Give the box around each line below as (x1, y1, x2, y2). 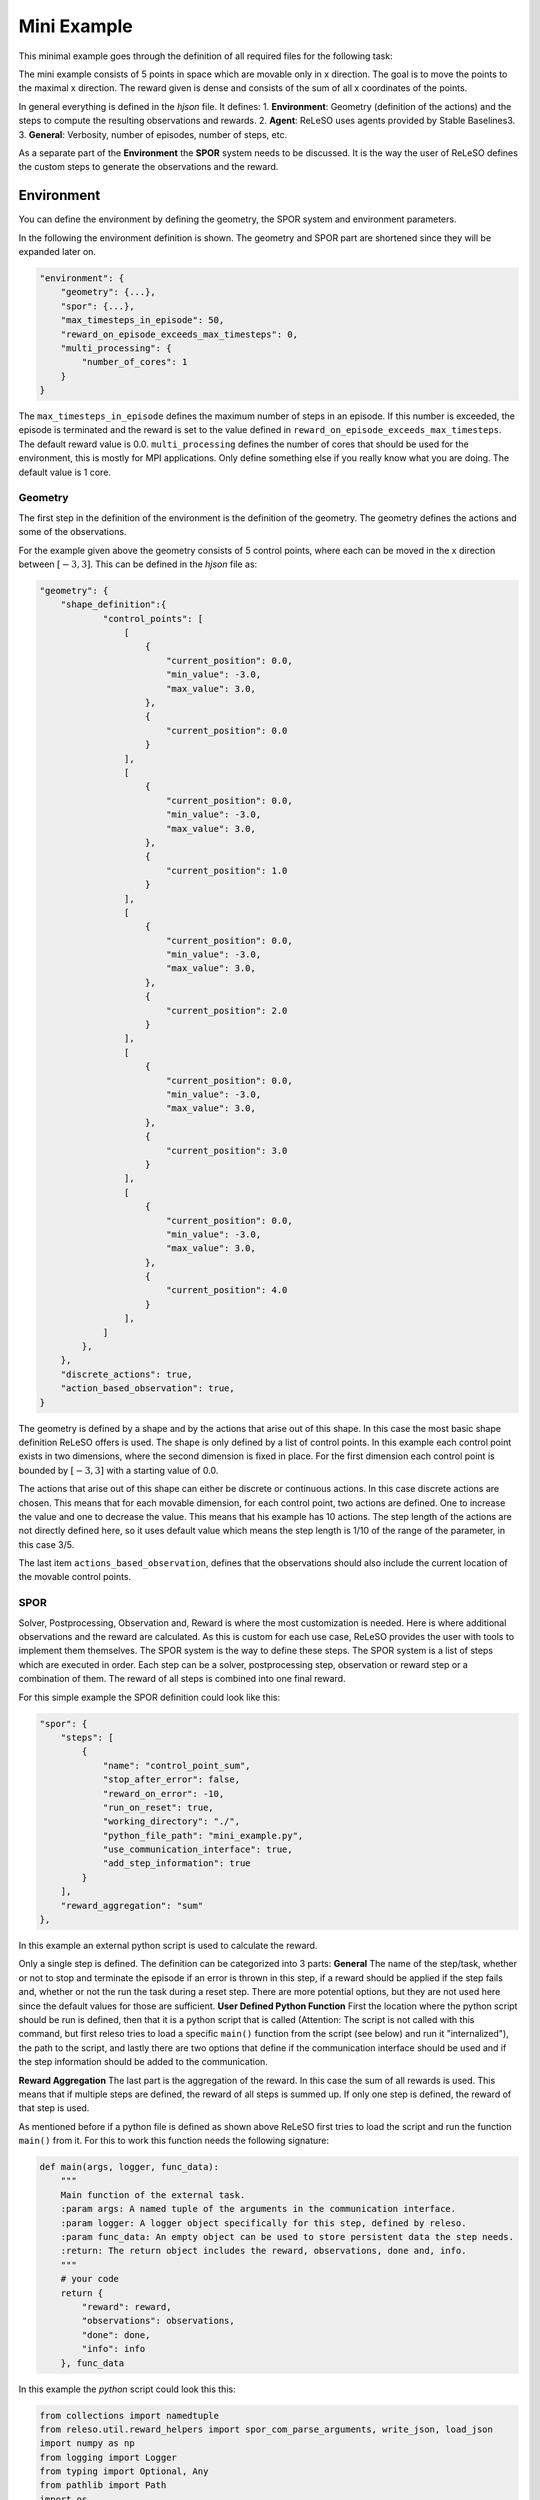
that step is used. (18, 2102, 90, 2114)
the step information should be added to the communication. (18, 2056, 269, 2068)
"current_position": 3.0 (165, 1145, 288, 1156)
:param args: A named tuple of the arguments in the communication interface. (60, 2203, 457, 2215)
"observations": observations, (81, 2315, 235, 2327)
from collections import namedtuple (39, 2410, 220, 2421)
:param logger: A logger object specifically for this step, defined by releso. (60, 2217, 467, 2229)
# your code (60, 2273, 120, 2285)
